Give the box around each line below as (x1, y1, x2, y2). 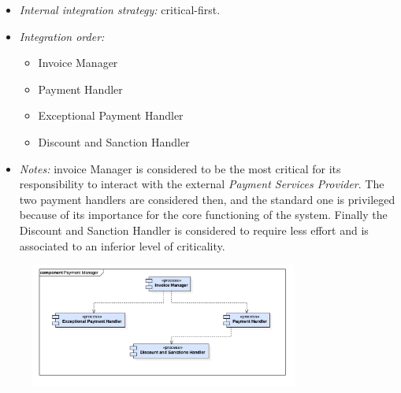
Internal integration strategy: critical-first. (19, 2, 221, 17)
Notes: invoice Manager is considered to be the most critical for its (19, 160, 341, 176)
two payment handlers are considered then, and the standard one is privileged (19, 191, 395, 207)
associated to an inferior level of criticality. (19, 237, 225, 254)
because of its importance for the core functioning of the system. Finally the (19, 206, 388, 223)
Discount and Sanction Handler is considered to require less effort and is (19, 221, 369, 238)
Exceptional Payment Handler (38, 107, 184, 124)
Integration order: (19, 28, 105, 44)
